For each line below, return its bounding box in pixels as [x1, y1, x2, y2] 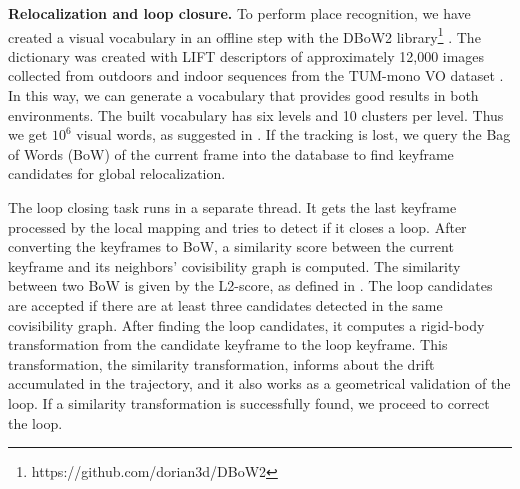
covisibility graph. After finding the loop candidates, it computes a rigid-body [8, 314, 485, 335]
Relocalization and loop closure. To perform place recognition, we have [8, 3, 471, 23]
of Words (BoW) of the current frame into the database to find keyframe [8, 143, 454, 164]
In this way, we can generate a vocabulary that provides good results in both [8, 85, 479, 106]
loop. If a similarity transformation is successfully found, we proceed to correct [8, 392, 490, 413]
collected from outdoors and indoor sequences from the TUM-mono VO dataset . [8, 65, 504, 86]
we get [8, 124, 48, 145]
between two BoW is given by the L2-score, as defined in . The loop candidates [8, 275, 493, 296]
